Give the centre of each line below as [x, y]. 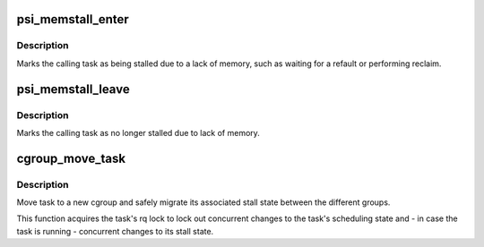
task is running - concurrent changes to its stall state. [115, 231]
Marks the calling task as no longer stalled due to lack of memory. [138, 132]
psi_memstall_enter [73, 19]
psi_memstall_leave [73, 89]
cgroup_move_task [71, 158]
